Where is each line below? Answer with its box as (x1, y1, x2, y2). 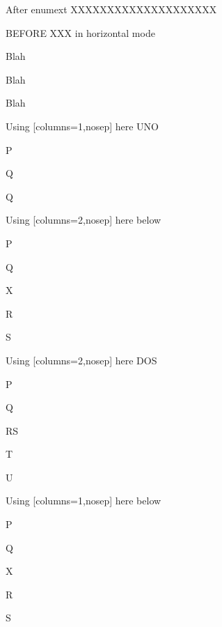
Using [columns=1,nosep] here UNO (6, 118, 159, 133)
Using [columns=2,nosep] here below (6, 212, 161, 227)
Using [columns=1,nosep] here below (6, 493, 161, 508)
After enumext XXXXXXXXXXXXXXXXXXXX (6, 2, 217, 16)
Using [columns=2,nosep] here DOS (6, 353, 157, 367)
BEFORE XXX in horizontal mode (6, 25, 155, 40)
